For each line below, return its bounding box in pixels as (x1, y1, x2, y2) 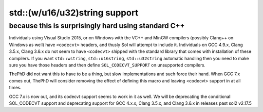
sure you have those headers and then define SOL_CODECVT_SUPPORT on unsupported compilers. (9, 62, 206, 68)
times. (9, 85, 21, 91)
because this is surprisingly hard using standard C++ (9, 21, 185, 30)
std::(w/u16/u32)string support (9, 7, 139, 18)
